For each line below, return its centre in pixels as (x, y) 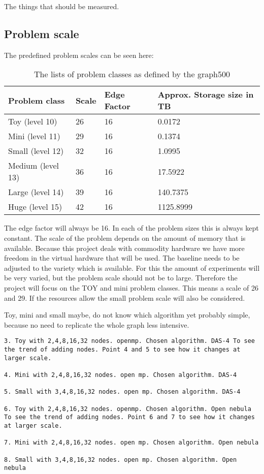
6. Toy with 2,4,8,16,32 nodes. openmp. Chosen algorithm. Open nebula (128, 409)
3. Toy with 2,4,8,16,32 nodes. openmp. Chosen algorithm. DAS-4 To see (129, 341)
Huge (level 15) (35, 207)
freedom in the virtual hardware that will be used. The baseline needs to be (122, 258)
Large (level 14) (36, 192)
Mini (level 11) (34, 136)
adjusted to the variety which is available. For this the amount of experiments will (132, 267)
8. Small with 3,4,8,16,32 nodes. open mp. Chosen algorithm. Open (121, 460)
